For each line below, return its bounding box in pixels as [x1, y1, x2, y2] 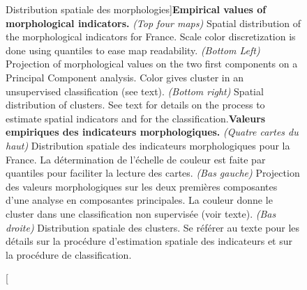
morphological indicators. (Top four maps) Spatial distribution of [6, 15, 301, 30]
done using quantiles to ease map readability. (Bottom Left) [6, 42, 260, 57]
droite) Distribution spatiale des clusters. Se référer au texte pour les [6, 220, 300, 234]
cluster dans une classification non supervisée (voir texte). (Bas [6, 206, 276, 220]
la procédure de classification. [6, 247, 132, 261]
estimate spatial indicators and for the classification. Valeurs [6, 111, 266, 125]
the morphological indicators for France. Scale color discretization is [6, 29, 296, 44]
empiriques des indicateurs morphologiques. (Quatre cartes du [6, 124, 299, 139]
